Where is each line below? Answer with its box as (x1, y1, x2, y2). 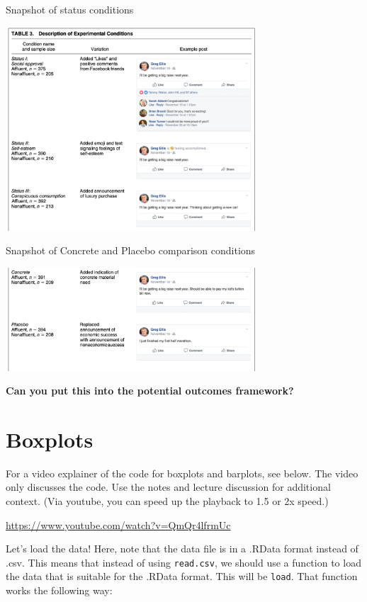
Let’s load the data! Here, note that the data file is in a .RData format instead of (6, 541, 358, 556)
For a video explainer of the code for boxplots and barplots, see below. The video (6, 465, 358, 480)
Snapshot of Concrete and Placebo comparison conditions (6, 243, 256, 258)
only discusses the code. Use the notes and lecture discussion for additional (6, 479, 331, 494)
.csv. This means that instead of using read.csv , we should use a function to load (6, 555, 361, 569)
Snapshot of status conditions (6, 2, 134, 16)
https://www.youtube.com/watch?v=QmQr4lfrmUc (6, 517, 231, 532)
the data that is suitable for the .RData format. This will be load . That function (6, 569, 358, 584)
